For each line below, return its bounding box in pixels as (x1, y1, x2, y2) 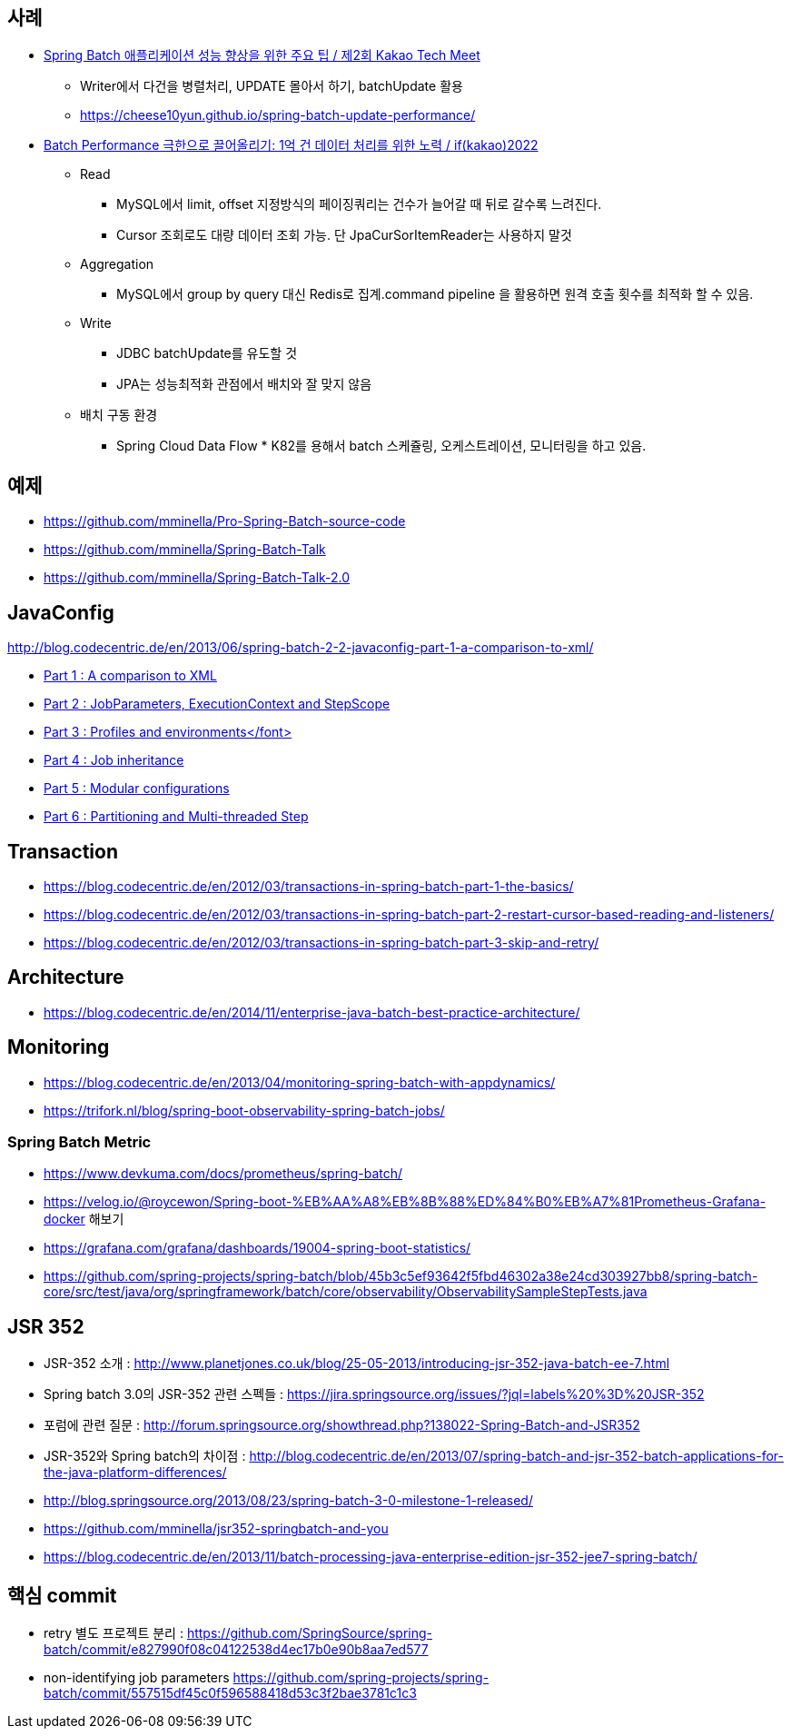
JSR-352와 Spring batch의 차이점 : (44, 1448, 246, 1464)
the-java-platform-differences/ (44, 1464, 227, 1481)
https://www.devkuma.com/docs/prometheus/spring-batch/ (44, 1166, 403, 1182)
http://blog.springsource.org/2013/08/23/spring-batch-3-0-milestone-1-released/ (44, 1493, 533, 1509)
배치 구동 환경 (80, 407, 158, 423)
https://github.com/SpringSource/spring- (186, 1625, 433, 1642)
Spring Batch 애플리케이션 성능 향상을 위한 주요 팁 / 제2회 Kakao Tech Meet (44, 47, 480, 64)
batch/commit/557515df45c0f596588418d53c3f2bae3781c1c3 (44, 1685, 417, 1701)
